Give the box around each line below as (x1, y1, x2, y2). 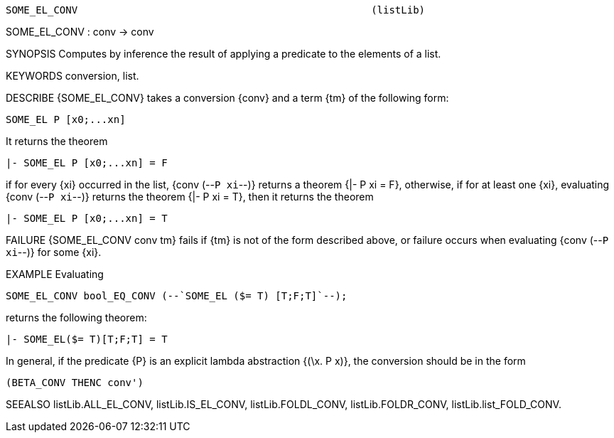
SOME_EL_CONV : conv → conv (6, 26, 154, 38)
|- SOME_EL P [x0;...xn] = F (6, 157, 168, 169)
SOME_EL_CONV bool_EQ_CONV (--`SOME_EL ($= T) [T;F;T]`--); (6, 290, 348, 301)
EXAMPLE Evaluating (6, 268, 104, 280)
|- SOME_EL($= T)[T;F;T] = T (6, 333, 168, 345)
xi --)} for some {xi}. (6, 246, 102, 258)
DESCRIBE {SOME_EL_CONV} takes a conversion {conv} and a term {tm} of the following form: (6, 92, 449, 104)
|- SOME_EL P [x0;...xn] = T (6, 213, 168, 224)
